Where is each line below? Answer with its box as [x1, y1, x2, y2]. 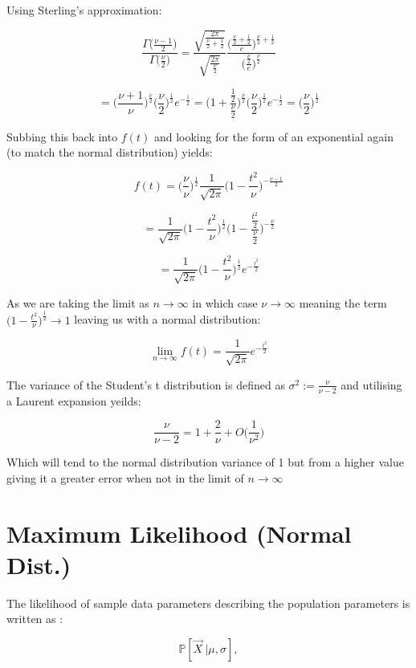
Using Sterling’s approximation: [6, 2, 162, 18]
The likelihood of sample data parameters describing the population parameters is [6, 594, 410, 611]
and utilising [341, 376, 402, 393]
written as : [6, 610, 63, 627]
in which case [192, 294, 258, 311]
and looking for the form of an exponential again [153, 128, 394, 145]
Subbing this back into [6, 128, 118, 145]
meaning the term [299, 294, 387, 311]
